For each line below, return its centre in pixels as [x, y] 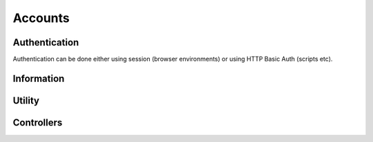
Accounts [41, 18]
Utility [26, 100]
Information [39, 78]
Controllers [38, 122]
